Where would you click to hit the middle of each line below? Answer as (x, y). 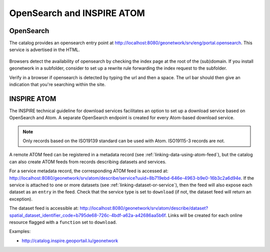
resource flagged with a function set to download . (63, 222)
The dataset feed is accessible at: (44, 208)
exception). (21, 199)
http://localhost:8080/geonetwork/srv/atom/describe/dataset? (144, 208)
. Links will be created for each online (204, 215)
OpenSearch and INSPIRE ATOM (77, 13)
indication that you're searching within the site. (57, 85)
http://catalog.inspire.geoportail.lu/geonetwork (70, 240)
